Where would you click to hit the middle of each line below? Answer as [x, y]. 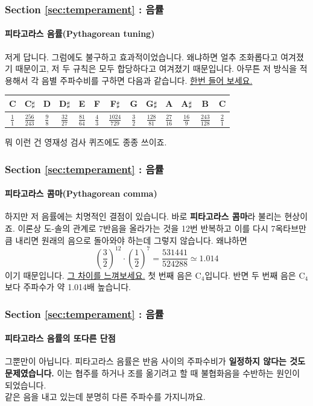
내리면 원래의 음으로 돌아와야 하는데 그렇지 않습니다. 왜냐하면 [131, 240]
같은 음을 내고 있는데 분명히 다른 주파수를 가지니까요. [105, 397]
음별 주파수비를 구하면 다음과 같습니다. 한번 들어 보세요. [147, 80]
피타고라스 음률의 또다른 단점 [60, 338]
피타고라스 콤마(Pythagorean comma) [81, 193]
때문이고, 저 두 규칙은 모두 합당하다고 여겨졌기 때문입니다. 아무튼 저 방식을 [156, 68]
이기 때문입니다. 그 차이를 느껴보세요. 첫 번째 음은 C [103, 275]
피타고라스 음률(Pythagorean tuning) [80, 33]
